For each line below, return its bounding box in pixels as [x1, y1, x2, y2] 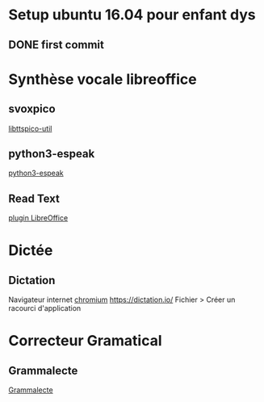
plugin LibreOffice [8, 213, 69, 223]
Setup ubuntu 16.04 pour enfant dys [8, 6, 256, 24]
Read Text [8, 191, 61, 205]
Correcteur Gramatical [8, 332, 163, 350]
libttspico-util [8, 124, 52, 133]
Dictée [8, 241, 53, 260]
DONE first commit [8, 38, 105, 52]
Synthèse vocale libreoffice [8, 70, 197, 88]
